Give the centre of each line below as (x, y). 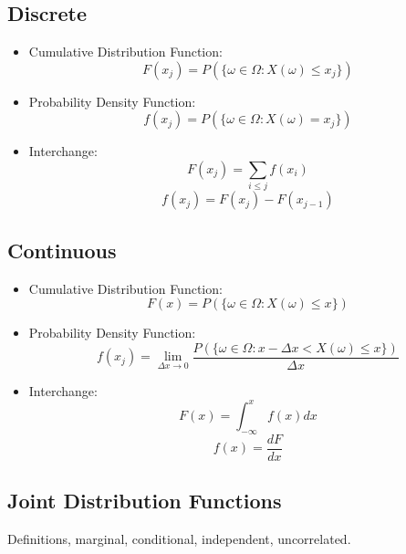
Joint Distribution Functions (145, 501)
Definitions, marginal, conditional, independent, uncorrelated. (179, 538)
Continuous (62, 250)
